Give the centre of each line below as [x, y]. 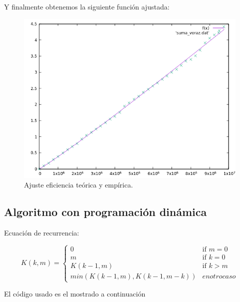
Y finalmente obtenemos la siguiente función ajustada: [87, 6]
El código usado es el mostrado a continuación [75, 294]
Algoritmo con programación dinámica [106, 212]
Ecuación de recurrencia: [42, 232]
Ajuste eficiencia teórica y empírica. [79, 185]
